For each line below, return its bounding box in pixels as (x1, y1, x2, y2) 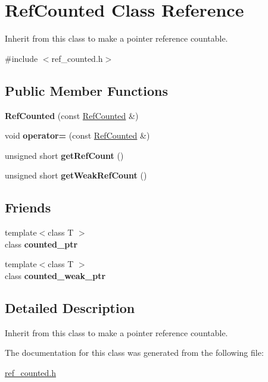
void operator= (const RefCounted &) (5, 129, 150, 142)
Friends (5, 198, 51, 217)
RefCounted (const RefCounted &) (5, 109, 139, 121)
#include (5, 52, 38, 64)
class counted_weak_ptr (5, 269, 106, 281)
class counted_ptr (5, 237, 78, 250)
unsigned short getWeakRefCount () (5, 169, 147, 181)
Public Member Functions (5, 81, 168, 99)
